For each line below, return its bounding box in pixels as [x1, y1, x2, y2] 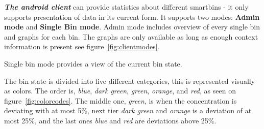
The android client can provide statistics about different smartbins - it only [4, 2, 249, 12]
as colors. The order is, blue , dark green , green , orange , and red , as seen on [4, 85, 236, 96]
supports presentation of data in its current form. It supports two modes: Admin [4, 11, 260, 22]
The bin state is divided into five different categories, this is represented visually [4, 75, 255, 86]
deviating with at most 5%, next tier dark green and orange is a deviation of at [4, 105, 252, 116]
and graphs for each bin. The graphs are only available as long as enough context [4, 31, 258, 42]
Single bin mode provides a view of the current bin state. [4, 58, 182, 69]
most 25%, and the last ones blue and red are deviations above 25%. [4, 115, 217, 125]
